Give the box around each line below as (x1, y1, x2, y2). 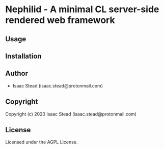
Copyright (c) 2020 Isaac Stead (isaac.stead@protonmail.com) (5, 111, 136, 117)
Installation (5, 52, 42, 61)
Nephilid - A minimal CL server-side (5, 4, 159, 15)
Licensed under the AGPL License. (5, 139, 78, 145)
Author (5, 69, 28, 78)
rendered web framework (5, 14, 116, 26)
